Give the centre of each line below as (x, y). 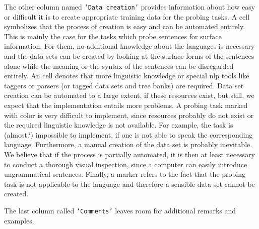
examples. (19, 220)
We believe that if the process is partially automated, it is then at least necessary (130, 154)
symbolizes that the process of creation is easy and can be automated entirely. (125, 26)
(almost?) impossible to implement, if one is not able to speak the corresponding (128, 134)
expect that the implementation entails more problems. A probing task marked (126, 105)
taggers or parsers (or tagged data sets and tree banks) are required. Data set (124, 85)
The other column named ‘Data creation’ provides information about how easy (130, 7)
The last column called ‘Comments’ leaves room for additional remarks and (120, 210)
